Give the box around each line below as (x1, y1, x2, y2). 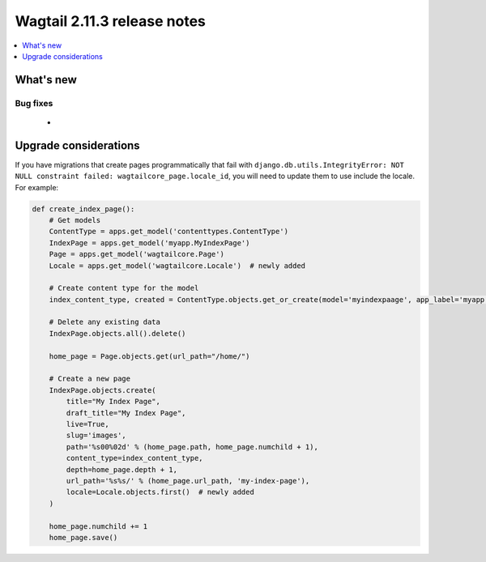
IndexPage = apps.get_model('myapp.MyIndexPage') (49, 238, 250, 247)
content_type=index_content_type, (66, 453, 203, 463)
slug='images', (66, 431, 127, 441)
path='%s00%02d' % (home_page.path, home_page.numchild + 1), (66, 442, 319, 451)
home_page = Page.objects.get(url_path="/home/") (49, 351, 250, 360)
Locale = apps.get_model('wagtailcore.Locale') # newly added (49, 261, 306, 270)
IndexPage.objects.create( (49, 385, 157, 394)
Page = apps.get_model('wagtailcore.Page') (49, 249, 224, 259)
